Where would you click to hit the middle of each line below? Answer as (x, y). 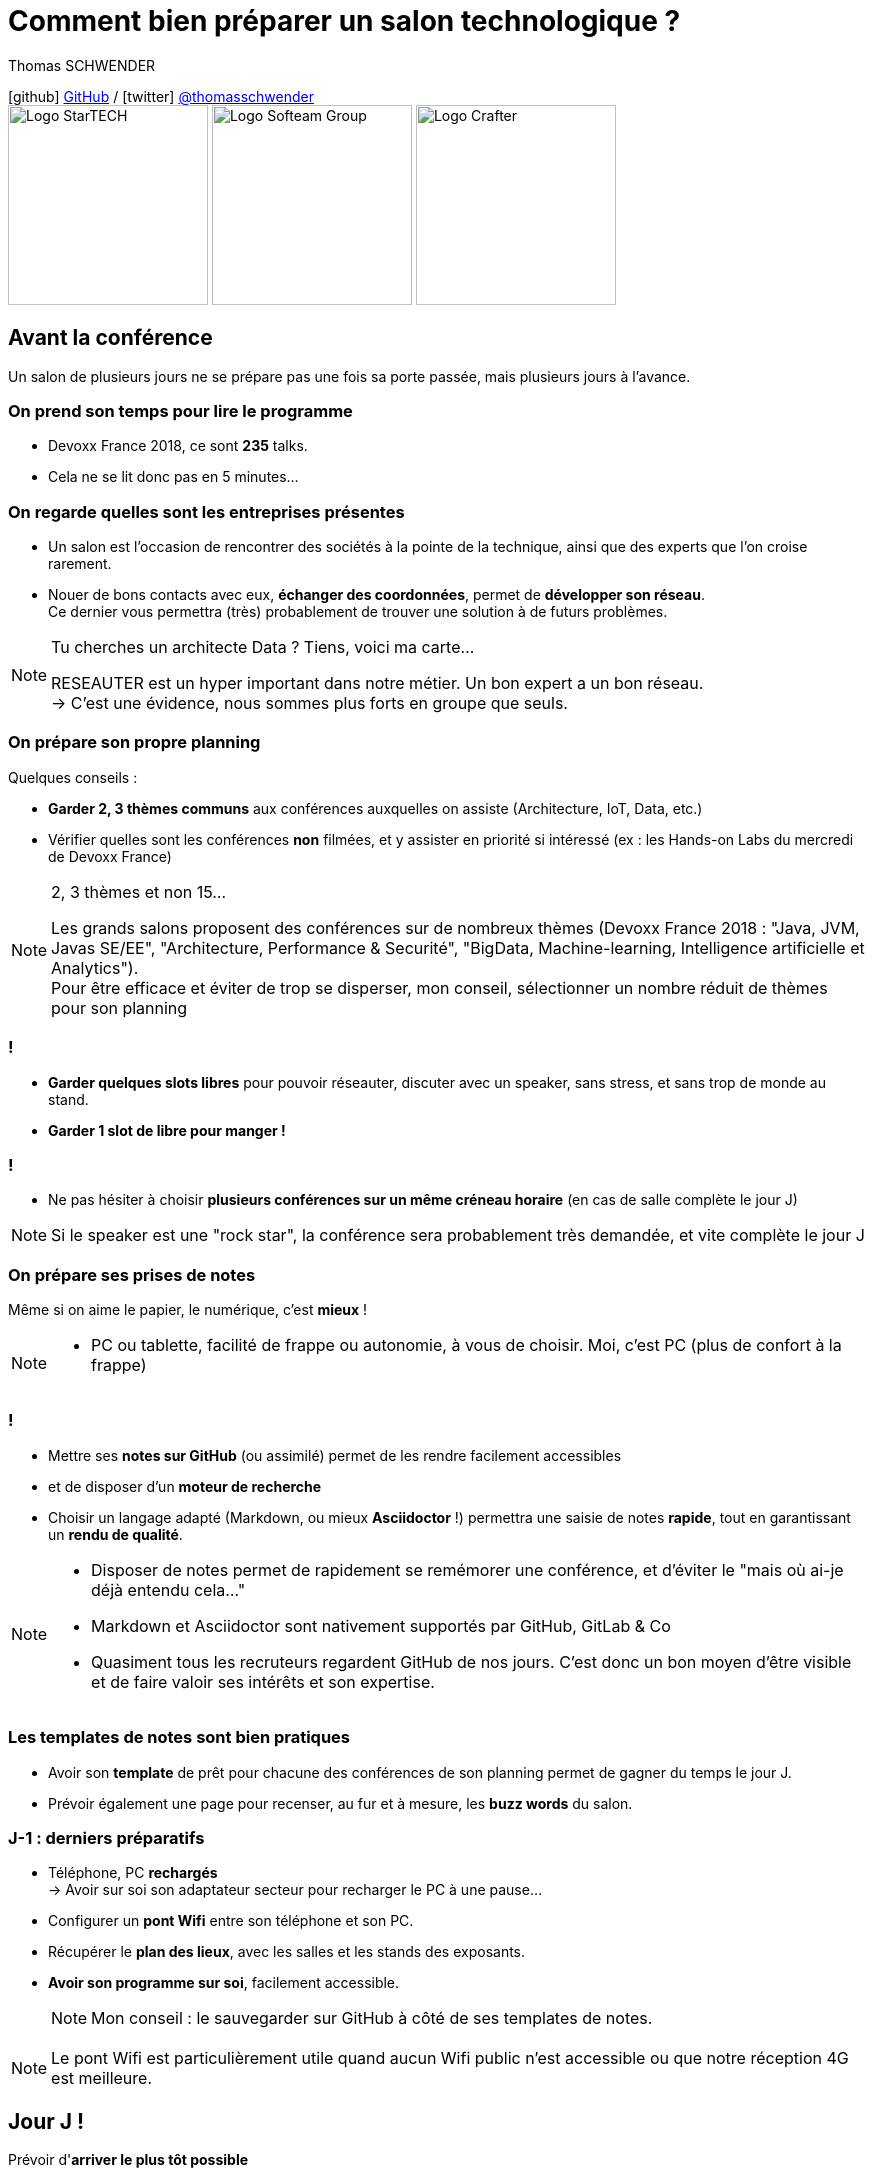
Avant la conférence (110, 338)
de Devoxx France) (110, 856)
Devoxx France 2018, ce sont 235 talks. (178, 446)
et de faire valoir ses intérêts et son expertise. (263, 1681)
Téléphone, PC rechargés (133, 1873)
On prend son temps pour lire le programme (180, 410)
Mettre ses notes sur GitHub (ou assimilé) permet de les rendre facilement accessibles (335, 1455)
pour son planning (119, 1007)
